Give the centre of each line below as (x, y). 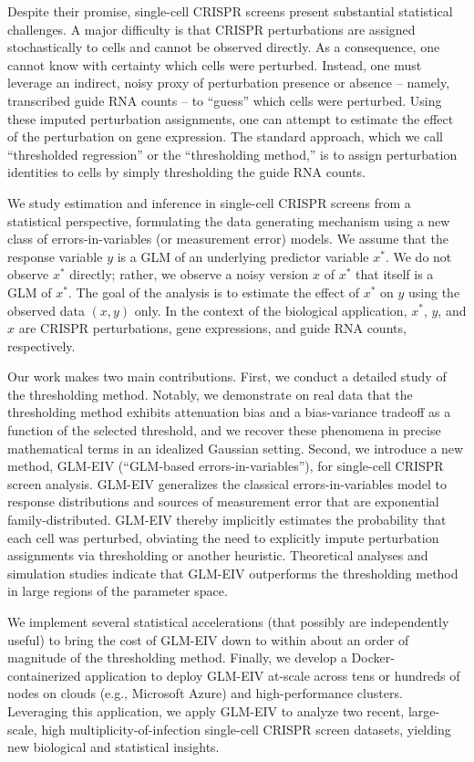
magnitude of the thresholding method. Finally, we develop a (177, 658)
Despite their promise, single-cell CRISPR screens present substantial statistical (230, 11)
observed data (46, 310)
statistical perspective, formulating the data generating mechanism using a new (229, 220)
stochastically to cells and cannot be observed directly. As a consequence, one (224, 47)
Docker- (373, 658)
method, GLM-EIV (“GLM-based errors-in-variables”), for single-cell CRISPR (226, 466)
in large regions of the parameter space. (118, 591)
